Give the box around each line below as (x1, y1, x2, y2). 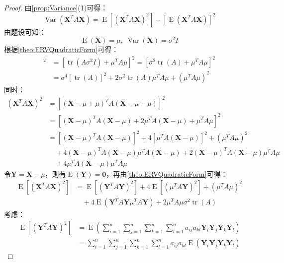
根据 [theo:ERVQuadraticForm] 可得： (4, 44, 119, 55)
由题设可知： (4, 26, 46, 37)
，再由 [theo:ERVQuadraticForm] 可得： (106, 168, 228, 179)
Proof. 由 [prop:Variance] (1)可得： (4, 2, 108, 12)
